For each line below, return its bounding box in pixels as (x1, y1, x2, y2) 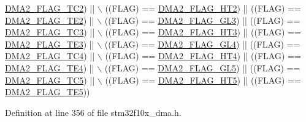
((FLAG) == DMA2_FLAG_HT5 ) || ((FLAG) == (105, 73, 301, 86)
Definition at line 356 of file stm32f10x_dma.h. (5, 106, 182, 118)
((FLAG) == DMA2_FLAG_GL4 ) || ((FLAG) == (104, 37, 300, 50)
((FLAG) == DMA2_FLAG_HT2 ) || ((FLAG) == (105, 2, 301, 14)
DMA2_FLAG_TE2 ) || (5, 13, 94, 26)
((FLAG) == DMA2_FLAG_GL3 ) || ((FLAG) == (104, 13, 300, 26)
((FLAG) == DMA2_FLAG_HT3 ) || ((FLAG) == (105, 26, 301, 38)
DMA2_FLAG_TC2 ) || (5, 2, 95, 14)
